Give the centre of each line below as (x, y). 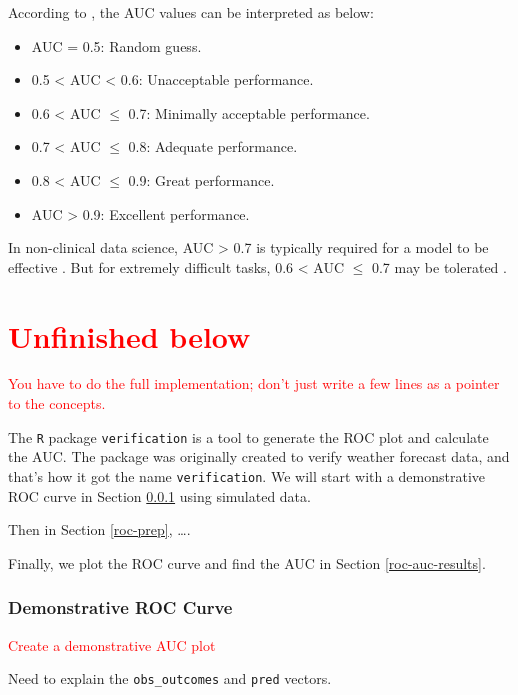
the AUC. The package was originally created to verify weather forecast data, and (259, 456)
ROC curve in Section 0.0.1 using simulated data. (159, 495)
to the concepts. (57, 403)
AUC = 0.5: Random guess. (116, 45)
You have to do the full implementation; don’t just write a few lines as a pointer (254, 383)
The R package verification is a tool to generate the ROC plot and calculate (248, 436)
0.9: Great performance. (201, 179)
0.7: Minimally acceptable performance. (249, 112)
